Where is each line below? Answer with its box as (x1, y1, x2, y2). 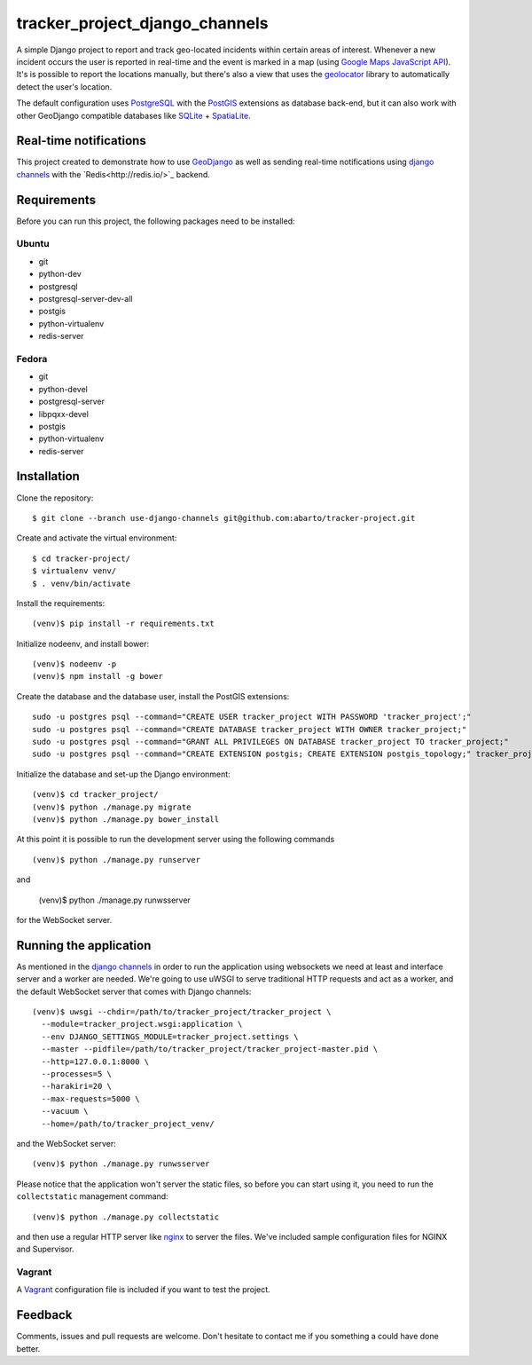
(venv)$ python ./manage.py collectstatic (32, 1211, 220, 1222)
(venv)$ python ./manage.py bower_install (32, 815, 220, 825)
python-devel (38, 383, 88, 394)
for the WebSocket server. (16, 914, 113, 925)
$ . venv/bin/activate (32, 578, 131, 588)
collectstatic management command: (16, 1191, 168, 1202)
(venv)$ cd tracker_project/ (32, 790, 159, 800)
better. (16, 1343, 41, 1353)
